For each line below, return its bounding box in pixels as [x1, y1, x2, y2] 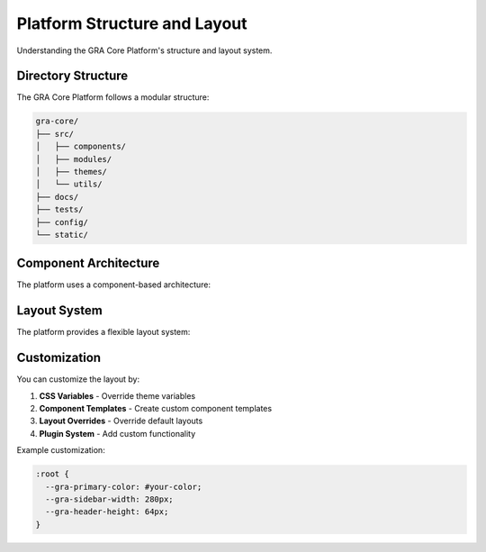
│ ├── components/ [35, 141, 126, 152]
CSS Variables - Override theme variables [39, 390, 196, 401]
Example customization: [16, 445, 105, 456]
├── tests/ [35, 204, 84, 215]
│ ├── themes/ [35, 167, 108, 176]
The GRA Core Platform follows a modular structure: [16, 92, 210, 103]
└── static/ [35, 230, 89, 240]
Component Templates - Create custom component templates [39, 403, 273, 414]
